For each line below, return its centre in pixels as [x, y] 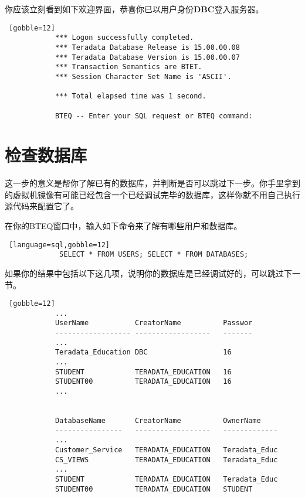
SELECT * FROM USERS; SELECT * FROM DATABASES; [154, 255]
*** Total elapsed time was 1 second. [131, 96]
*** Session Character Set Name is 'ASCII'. [143, 76]
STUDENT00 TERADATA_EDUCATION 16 [143, 382]
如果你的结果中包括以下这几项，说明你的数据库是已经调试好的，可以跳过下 [148, 273]
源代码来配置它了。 [42, 206]
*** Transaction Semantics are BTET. [128, 67]
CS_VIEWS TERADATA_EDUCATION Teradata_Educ [166, 460]
